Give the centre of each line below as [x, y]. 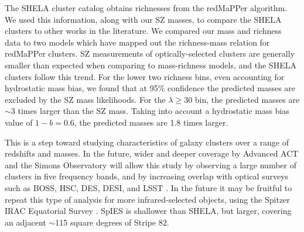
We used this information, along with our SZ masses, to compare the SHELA [143, 19]
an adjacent [25, 222]
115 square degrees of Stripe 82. [112, 222]
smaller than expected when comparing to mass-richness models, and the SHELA [151, 65]
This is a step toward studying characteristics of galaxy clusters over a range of [147, 142]
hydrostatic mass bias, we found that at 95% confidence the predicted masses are [150, 88]
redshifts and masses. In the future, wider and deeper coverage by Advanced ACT [152, 153]
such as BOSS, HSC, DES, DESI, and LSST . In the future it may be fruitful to [148, 187]
